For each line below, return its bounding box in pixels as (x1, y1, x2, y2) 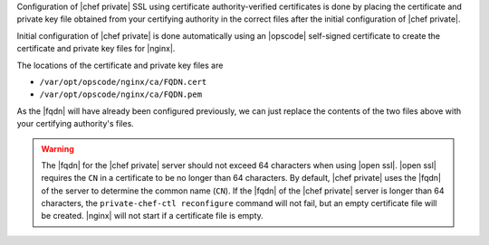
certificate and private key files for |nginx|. (16, 43, 176, 54)
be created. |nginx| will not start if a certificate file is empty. (41, 211, 264, 221)
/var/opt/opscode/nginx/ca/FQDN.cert (39, 77, 207, 87)
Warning (41, 143, 74, 154)
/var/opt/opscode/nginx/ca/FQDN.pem (39, 90, 203, 99)
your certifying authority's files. (16, 118, 135, 129)
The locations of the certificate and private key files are (16, 60, 224, 71)
